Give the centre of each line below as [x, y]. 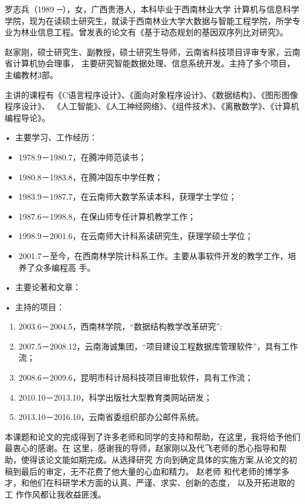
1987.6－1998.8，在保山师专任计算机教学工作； [107, 216]
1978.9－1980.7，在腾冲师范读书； [82, 157]
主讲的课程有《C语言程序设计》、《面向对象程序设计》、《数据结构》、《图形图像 [152, 94]
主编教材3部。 [31, 74]
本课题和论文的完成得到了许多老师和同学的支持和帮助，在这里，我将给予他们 [152, 436]
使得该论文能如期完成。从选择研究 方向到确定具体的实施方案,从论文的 [155, 460]
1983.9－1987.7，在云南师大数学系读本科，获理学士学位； [128, 196]
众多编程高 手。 [65, 267]
